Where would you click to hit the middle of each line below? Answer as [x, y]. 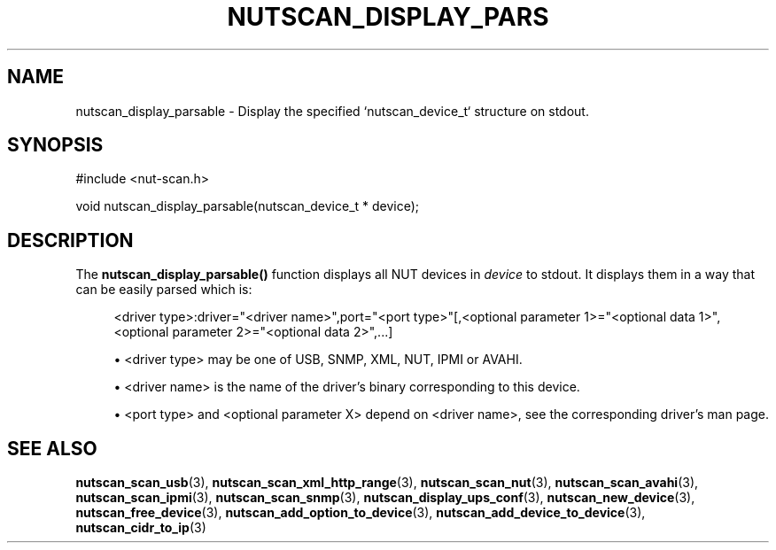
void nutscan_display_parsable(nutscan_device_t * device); [248, 206]
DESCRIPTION [70, 240]
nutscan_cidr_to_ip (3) [141, 528]
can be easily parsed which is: [164, 290]
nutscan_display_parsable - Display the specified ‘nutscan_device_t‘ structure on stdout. [332, 111]
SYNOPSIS [55, 145]
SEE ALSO [52, 448]
